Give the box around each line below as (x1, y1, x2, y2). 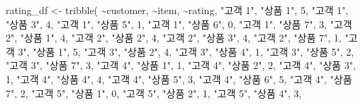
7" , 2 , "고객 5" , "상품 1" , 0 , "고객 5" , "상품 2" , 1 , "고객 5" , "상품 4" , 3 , (6, 85, 302, 100)
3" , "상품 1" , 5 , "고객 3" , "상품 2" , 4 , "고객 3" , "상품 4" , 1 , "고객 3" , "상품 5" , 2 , (18, 44, 354, 58)
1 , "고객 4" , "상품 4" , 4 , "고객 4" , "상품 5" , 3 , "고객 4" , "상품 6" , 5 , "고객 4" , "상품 (6, 71, 352, 86)
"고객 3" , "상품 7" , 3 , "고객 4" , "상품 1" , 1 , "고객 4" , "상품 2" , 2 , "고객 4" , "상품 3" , (6, 58, 356, 73)
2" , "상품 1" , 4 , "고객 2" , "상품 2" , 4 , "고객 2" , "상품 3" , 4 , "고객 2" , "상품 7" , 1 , (6, 30, 342, 45)
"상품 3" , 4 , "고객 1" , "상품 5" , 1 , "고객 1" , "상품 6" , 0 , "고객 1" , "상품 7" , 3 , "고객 (6, 16, 352, 31)
